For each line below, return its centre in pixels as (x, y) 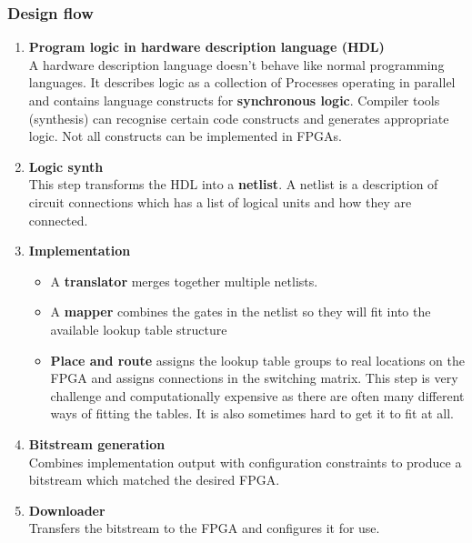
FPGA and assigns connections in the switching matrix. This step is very (254, 378)
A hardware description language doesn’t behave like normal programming (236, 64)
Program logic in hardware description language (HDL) (206, 47)
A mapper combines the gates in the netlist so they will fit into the (241, 312)
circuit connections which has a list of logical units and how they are (220, 201)
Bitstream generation (97, 443)
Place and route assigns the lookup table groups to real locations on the (257, 360)
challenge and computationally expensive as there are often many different (257, 395)
